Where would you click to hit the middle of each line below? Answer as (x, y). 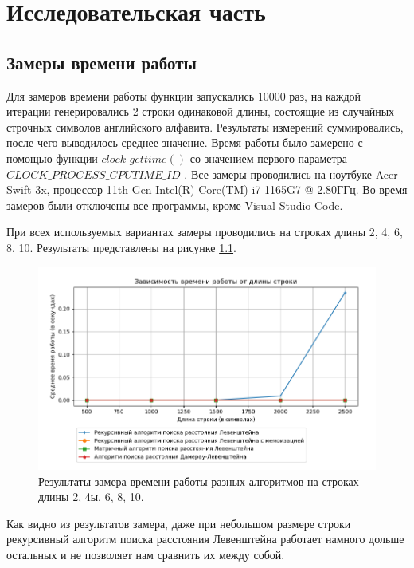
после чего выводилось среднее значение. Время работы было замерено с (185, 142)
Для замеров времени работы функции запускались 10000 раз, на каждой (184, 95)
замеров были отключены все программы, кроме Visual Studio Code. (175, 205)
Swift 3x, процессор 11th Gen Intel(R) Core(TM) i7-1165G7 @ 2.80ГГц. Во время (207, 189)
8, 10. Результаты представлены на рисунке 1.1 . (121, 247)
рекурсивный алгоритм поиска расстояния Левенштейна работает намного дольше (205, 539)
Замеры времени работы (102, 62)
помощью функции (52, 158)
